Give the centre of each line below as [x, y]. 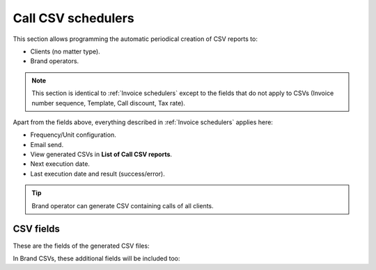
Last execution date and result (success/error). [97, 174]
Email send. [47, 144]
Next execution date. [60, 164]
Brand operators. [55, 61]
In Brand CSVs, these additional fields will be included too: [96, 258]
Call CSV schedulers [74, 18]
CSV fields [37, 229]
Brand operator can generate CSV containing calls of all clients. [123, 205]
